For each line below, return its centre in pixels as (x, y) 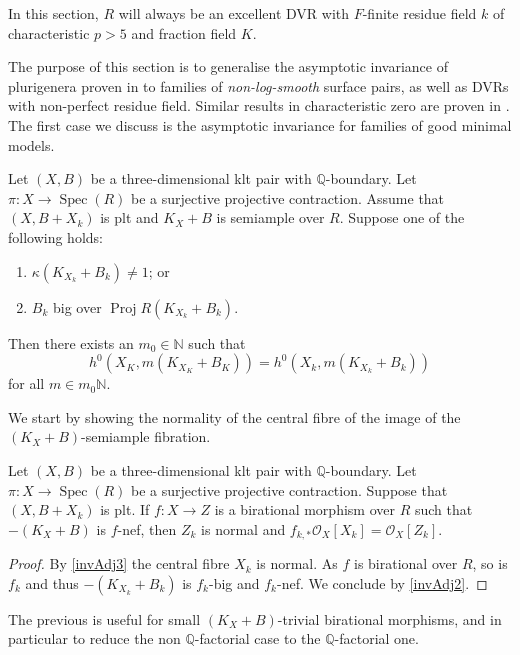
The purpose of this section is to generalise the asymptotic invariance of (228, 66)
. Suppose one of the (402, 217)
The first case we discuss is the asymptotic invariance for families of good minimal (260, 124)
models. (31, 144)
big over (77, 306)
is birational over (406, 563)
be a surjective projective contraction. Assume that (288, 197)
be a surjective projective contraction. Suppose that (289, 489)
